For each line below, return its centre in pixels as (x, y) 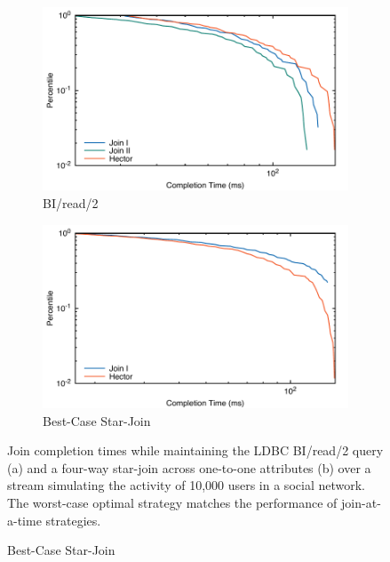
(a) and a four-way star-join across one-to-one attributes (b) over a (189, 467)
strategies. (73, 520)
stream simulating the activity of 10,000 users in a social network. (186, 485)
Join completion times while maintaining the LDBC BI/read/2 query (195, 450)
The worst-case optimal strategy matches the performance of (172, 502)
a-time (24, 520)
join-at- (361, 502)
